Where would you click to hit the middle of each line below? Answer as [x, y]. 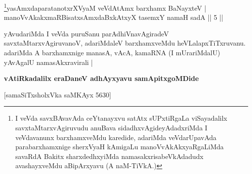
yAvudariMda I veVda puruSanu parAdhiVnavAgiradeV [87, 33]
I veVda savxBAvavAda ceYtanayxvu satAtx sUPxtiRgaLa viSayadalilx [121, 118]
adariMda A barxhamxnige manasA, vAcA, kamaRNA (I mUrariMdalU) [112, 53]
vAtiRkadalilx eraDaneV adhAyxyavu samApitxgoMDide [102, 78]
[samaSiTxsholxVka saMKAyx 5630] [58, 94]
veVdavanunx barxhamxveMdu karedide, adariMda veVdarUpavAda [116, 137]
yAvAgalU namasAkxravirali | [48, 62]
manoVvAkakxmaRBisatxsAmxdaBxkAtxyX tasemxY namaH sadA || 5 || [114, 17]
